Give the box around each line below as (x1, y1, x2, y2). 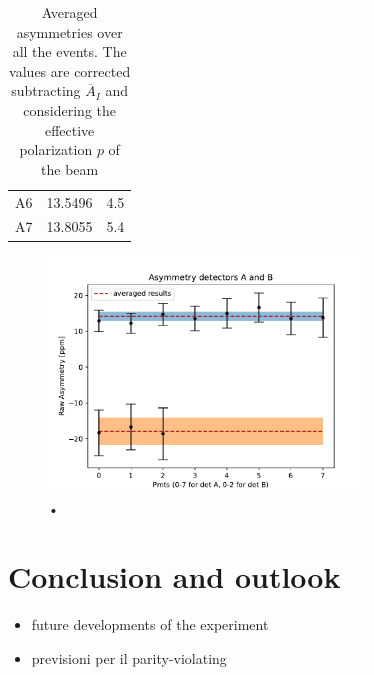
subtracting (11, 80, 81, 101)
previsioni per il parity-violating (31, 647, 227, 668)
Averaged (41, 2, 98, 22)
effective (44, 119, 95, 140)
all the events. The (12, 41, 127, 62)
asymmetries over (16, 21, 123, 42)
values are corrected (9, 60, 131, 81)
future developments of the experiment (31, 614, 269, 635)
